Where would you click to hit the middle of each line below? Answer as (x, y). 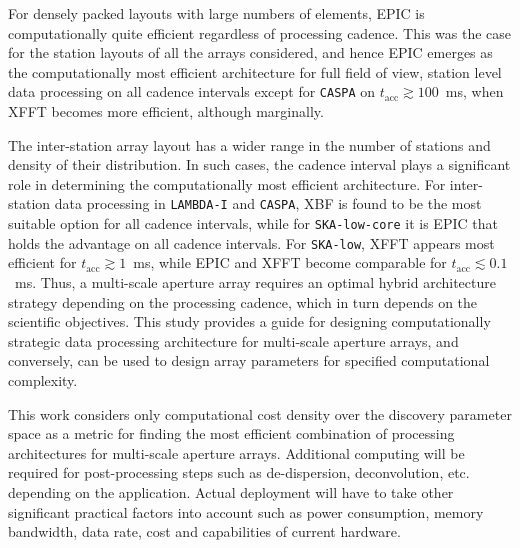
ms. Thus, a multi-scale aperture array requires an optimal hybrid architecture (255, 281)
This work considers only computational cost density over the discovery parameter (260, 413)
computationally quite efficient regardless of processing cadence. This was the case (260, 32)
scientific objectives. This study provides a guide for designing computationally (249, 321)
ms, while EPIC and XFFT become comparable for (290, 262)
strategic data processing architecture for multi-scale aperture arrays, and (233, 340)
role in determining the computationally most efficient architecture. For (227, 183)
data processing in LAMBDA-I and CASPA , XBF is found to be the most (268, 203)
